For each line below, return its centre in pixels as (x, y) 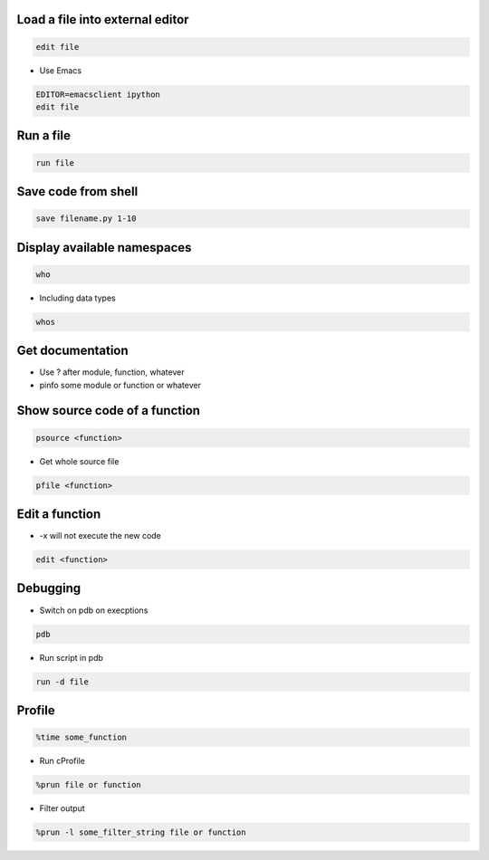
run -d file (62, 682)
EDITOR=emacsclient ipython (98, 94)
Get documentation (72, 351)
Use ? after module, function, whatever (112, 372)
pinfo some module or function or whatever (120, 385)
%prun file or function (89, 785)
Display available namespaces (104, 248)
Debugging (49, 588)
